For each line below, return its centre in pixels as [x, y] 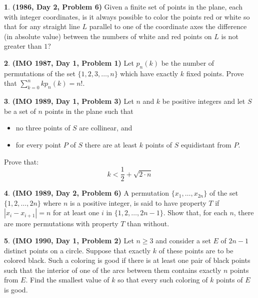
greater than [23, 46]
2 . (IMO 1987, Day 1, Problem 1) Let [69, 62]
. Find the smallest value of [67, 280]
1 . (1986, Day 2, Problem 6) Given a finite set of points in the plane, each [123, 7]
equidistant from [206, 144]
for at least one [76, 212]
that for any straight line [42, 26]
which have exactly [149, 73]
